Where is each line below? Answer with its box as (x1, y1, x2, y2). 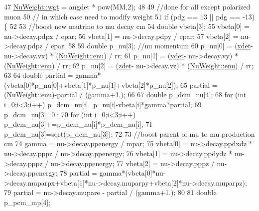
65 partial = (180, 79, 218, 90)
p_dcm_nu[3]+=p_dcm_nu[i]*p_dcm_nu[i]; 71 (4, 119, 153, 129)
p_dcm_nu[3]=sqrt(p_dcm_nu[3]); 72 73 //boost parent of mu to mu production (4, 128, 255, 139)
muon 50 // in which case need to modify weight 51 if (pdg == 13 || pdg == (4, 11, 241, 21)
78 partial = (60, 168, 98, 178)
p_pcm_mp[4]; (4, 197, 50, 207)
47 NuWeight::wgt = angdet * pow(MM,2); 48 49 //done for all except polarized (4, 1, 251, 11)
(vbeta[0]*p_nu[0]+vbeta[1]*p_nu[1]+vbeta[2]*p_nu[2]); (4, 79, 178, 90)
